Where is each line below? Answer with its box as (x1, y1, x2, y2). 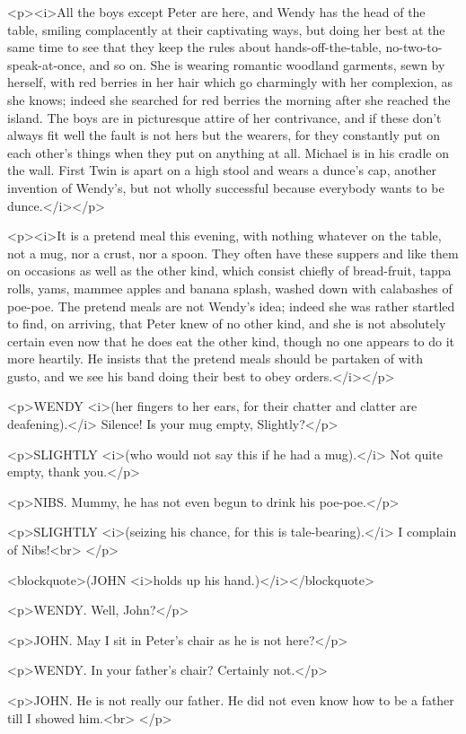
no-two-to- (385, 38, 443, 57)
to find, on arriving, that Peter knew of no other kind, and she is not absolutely (7, 314, 446, 333)
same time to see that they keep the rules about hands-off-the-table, (7, 38, 382, 57)
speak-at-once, (7, 55, 86, 74)
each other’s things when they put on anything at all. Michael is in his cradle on (7, 143, 449, 162)
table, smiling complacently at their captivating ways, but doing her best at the (7, 20, 445, 39)
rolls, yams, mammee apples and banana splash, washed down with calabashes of (7, 278, 453, 297)
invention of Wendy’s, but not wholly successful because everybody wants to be (7, 178, 444, 197)
